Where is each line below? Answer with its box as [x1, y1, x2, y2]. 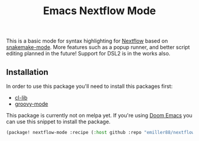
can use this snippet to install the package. [6, 118, 111, 125]
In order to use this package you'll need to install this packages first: [6, 83, 173, 90]
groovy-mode [14, 100, 49, 107]
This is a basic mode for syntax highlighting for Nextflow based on [6, 37, 168, 45]
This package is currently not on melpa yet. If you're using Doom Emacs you [6, 112, 192, 119]
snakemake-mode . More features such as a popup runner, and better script [6, 44, 190, 51]
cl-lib [14, 94, 28, 101]
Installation [6, 67, 49, 77]
